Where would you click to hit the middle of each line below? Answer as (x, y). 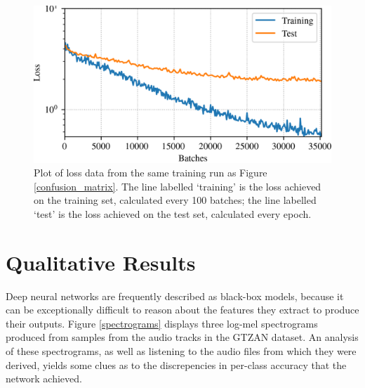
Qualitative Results (101, 262)
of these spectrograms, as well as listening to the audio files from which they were (181, 351)
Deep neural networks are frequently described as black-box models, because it (175, 296)
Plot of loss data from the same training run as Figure (151, 173)
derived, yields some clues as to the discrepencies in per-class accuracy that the (176, 364)
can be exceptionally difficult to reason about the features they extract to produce (182, 310)
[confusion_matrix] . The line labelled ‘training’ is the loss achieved (178, 186)
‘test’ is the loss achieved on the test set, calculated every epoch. (173, 213)
